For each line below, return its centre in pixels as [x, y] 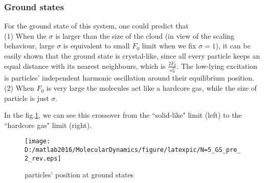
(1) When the [25, 35]
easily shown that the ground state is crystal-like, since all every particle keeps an [132, 56]
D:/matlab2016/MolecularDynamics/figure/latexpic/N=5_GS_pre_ [133, 150]
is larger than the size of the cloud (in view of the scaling [145, 35]
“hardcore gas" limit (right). [48, 125]
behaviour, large [29, 46]
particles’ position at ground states [79, 175]
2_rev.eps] [43, 158]
